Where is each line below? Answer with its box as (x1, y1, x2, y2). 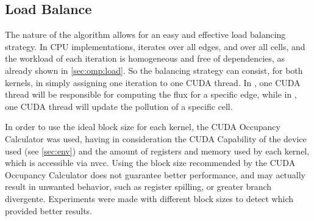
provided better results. (5, 204, 93, 217)
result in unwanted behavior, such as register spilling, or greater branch (5, 180, 272, 193)
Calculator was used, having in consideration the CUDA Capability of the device (5, 132, 307, 145)
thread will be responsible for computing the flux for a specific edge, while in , (5, 88, 297, 101)
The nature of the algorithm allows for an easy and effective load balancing (5, 28, 286, 41)
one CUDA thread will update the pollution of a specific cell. (5, 100, 233, 112)
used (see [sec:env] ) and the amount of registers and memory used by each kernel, (5, 144, 310, 157)
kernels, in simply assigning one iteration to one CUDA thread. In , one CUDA (5, 76, 301, 89)
